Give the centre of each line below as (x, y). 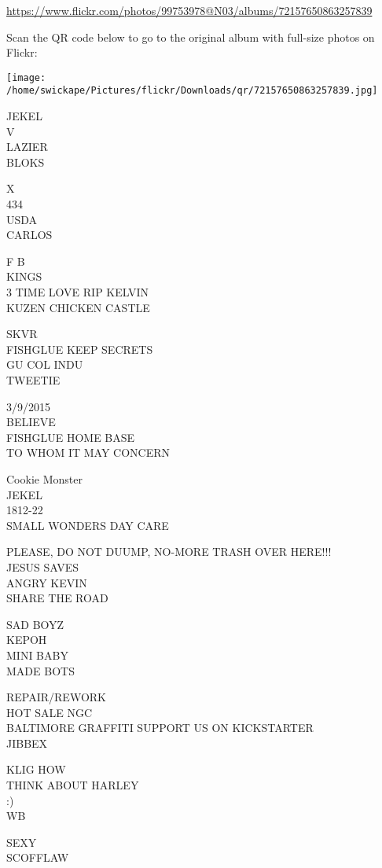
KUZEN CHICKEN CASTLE (78, 307)
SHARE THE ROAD (57, 598)
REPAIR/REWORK (56, 697)
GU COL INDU (45, 364)
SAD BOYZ (35, 624)
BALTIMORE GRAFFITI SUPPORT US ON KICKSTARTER (160, 728)
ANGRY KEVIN (47, 582)
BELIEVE (31, 422)
